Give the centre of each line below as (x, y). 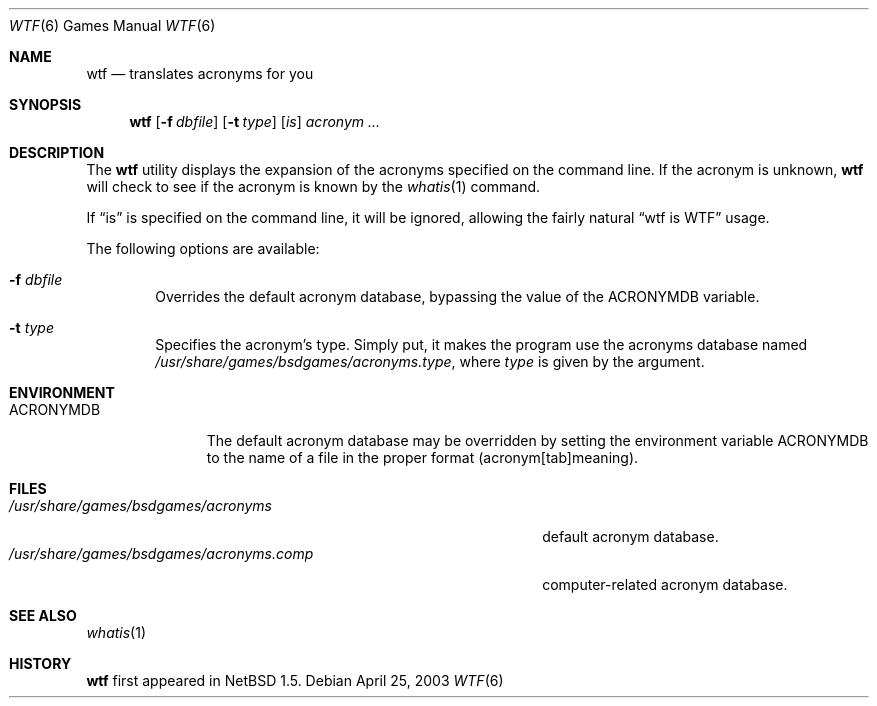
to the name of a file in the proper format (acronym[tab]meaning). (422, 457)
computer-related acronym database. (665, 584)
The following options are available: (203, 248)
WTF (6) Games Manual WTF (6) (112, 25)
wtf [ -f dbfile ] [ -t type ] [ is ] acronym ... (255, 121)
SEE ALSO (43, 615)
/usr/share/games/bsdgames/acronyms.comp (161, 553)
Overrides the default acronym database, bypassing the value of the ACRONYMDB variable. (457, 296)
